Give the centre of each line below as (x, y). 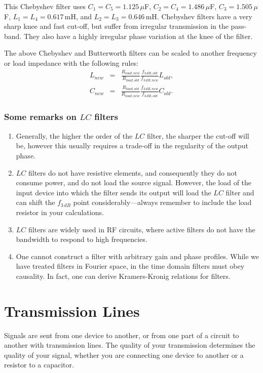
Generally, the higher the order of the (74, 135)
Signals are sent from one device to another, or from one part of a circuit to (122, 335)
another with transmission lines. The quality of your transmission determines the (130, 345)
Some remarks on (40, 117)
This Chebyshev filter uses (45, 6)
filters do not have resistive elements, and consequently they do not (133, 172)
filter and (240, 192)
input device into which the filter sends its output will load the (114, 192)
